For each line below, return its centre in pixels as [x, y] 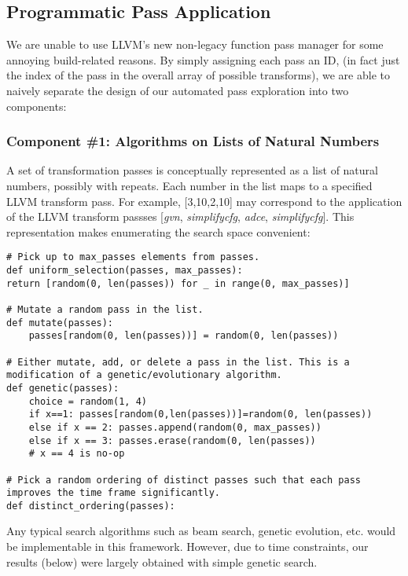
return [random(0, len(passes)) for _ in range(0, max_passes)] [178, 283]
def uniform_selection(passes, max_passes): [125, 271]
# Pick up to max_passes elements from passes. [133, 257]
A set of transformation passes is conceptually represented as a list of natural [192, 170]
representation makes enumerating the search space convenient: [158, 231]
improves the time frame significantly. [114, 493]
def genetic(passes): [63, 388]
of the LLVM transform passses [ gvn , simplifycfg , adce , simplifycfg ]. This [180, 216]
